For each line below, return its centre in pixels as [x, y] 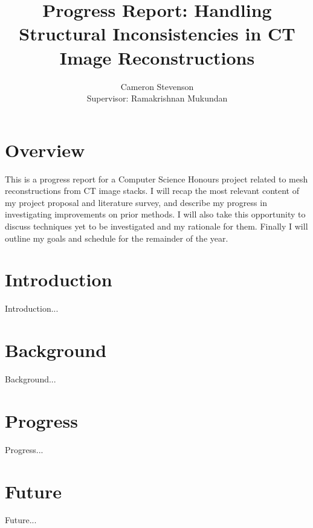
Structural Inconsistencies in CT [157, 34]
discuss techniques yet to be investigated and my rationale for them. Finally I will [156, 226]
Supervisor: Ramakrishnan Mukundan [157, 98]
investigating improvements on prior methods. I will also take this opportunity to [155, 214]
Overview [45, 150]
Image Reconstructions [157, 57]
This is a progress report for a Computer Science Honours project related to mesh [156, 179]
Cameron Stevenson [157, 86]
